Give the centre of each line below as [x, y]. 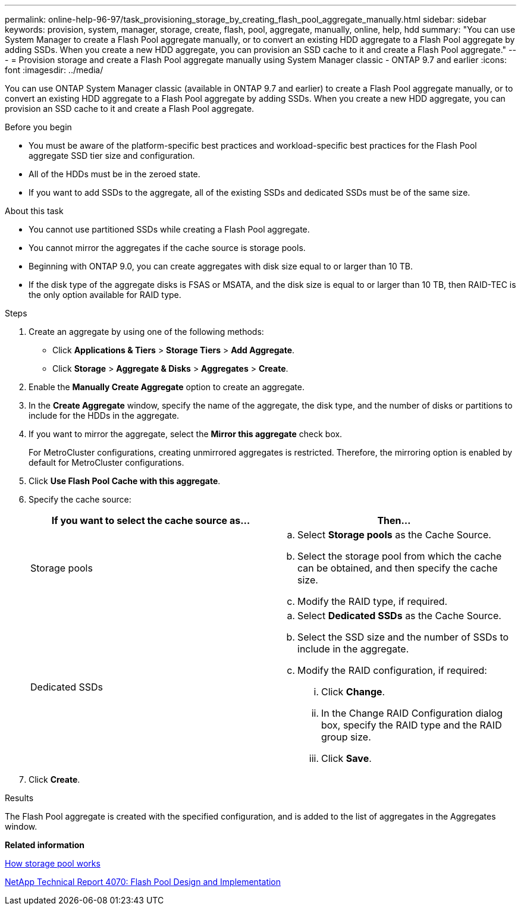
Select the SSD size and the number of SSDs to [403, 637]
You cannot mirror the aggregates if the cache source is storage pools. [167, 248]
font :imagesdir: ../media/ [54, 70]
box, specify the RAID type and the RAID [412, 725]
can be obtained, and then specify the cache [398, 568]
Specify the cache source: [80, 499]
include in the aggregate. [353, 649]
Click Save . [346, 758]
